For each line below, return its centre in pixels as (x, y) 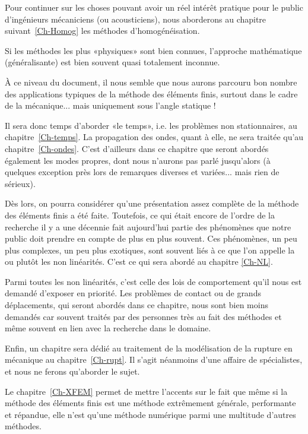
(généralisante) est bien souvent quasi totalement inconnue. (112, 62)
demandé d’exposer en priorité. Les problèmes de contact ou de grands (133, 293)
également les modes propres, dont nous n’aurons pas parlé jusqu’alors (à (138, 160)
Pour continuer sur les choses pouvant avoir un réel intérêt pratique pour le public (154, 7)
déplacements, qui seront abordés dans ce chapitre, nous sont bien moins (136, 305)
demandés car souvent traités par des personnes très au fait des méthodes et (143, 316)
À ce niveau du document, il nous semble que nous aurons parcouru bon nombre (151, 82)
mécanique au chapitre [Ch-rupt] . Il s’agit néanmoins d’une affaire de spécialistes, (154, 359)
